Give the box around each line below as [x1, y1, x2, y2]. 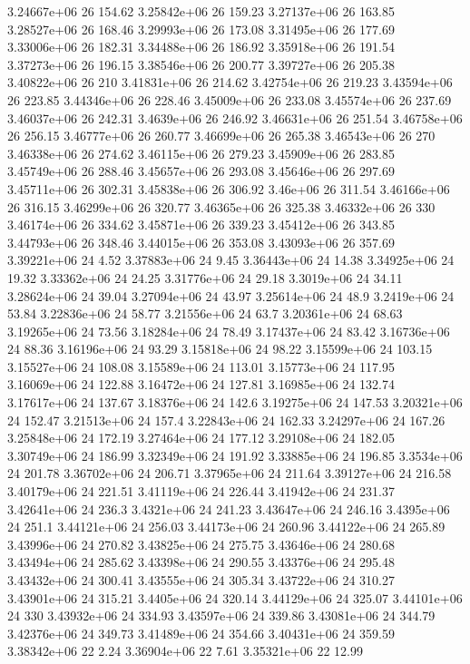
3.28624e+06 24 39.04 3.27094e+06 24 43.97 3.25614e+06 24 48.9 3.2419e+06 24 [7, 286, 455, 305]
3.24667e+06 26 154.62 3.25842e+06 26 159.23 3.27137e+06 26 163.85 [7, 2, 395, 20]
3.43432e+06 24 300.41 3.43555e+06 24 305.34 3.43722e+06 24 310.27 [7, 571, 395, 589]
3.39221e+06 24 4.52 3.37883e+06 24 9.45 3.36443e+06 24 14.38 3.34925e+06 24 [7, 250, 455, 269]
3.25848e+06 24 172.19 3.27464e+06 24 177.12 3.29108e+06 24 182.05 [7, 428, 395, 447]
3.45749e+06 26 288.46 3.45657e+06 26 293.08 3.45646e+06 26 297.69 [7, 161, 395, 181]
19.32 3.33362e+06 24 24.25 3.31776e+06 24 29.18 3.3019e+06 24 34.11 [7, 268, 403, 287]
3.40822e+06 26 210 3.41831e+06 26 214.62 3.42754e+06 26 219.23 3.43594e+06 [7, 73, 453, 92]
